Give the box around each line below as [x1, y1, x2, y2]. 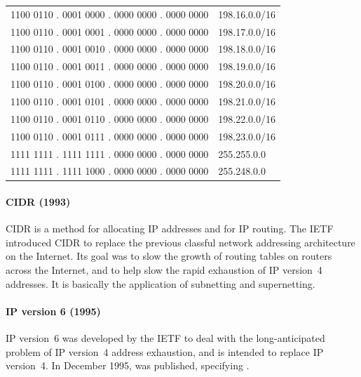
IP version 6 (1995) [6, 303, 101, 318]
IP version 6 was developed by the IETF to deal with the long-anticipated [6, 331, 325, 345]
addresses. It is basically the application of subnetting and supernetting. [6, 276, 315, 291]
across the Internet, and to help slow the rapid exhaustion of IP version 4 [6, 263, 322, 277]
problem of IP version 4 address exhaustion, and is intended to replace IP [6, 344, 324, 359]
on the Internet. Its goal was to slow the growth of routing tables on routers [6, 249, 332, 263]
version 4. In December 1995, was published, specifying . [6, 358, 250, 373]
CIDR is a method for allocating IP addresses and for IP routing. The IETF [6, 221, 334, 236]
